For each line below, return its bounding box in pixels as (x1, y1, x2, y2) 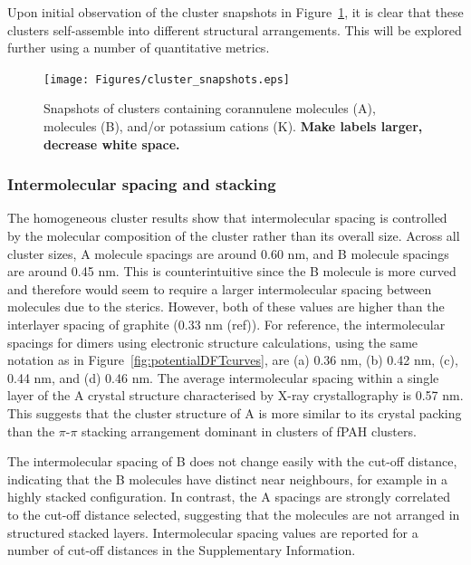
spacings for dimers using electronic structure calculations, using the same (7, 332, 418, 351)
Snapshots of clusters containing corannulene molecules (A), (43, 99, 376, 118)
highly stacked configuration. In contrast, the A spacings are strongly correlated (7, 487, 451, 506)
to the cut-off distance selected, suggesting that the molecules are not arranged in (7, 504, 460, 523)
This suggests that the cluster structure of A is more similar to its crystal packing (7, 403, 462, 422)
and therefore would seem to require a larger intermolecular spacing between (7, 279, 432, 298)
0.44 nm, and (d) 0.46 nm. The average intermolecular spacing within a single (7, 368, 439, 387)
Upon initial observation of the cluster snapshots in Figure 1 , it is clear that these (7, 3, 464, 21)
